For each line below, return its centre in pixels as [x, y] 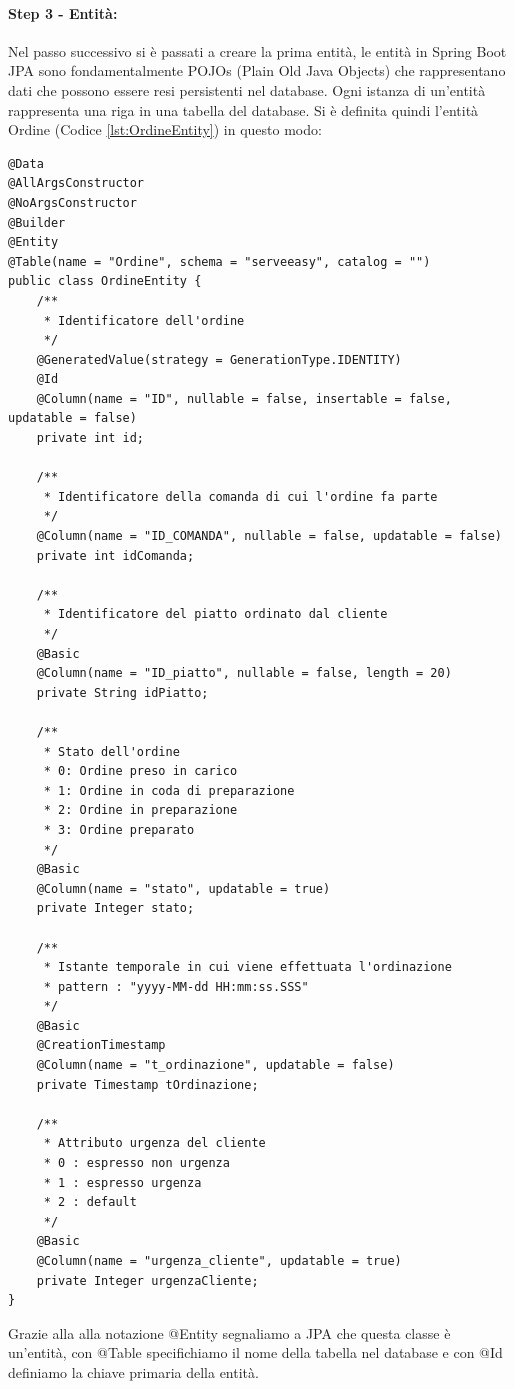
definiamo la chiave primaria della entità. [133, 1371]
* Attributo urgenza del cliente [154, 1143]
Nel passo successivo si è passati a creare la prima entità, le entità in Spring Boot [257, 50]
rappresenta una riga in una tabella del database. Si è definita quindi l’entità [243, 109]
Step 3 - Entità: [63, 12]
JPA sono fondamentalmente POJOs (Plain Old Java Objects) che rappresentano [257, 70]
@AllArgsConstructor [76, 183]
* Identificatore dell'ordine [144, 320]
